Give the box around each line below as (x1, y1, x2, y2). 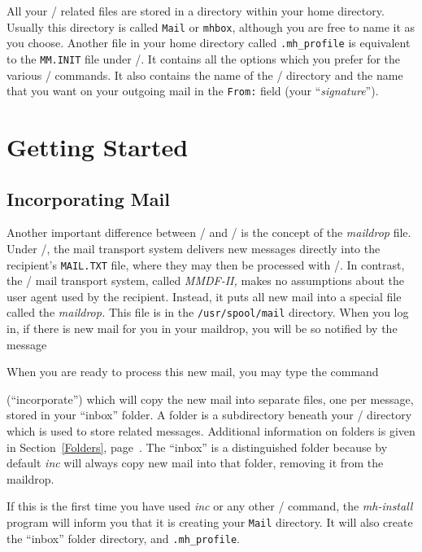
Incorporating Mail (7, 186, 170, 211)
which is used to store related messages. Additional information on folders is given (7, 423, 415, 440)
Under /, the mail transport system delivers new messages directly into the (7, 239, 381, 256)
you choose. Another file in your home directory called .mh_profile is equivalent (7, 34, 411, 51)
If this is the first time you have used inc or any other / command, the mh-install (7, 497, 413, 515)
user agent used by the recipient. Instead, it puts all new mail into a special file (7, 287, 402, 304)
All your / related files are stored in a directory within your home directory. (7, 2, 385, 19)
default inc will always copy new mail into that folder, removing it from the (7, 454, 384, 471)
